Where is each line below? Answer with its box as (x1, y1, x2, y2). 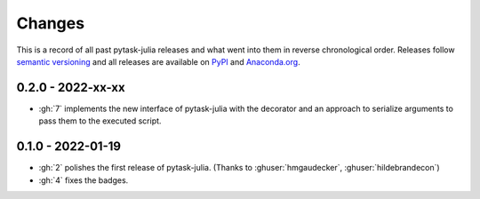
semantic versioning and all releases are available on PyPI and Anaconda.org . (16, 56, 301, 67)
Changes (16, 13, 84, 33)
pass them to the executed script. (38, 115, 162, 126)
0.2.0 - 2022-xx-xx (16, 80, 125, 95)
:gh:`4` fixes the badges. (38, 174, 129, 186)
